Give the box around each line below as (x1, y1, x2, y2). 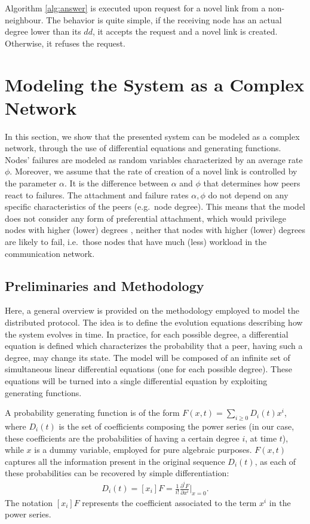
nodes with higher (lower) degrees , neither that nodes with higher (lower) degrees (5, 223, 306, 236)
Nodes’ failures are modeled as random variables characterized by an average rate (5, 153, 303, 166)
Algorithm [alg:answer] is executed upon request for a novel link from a (5, 2, 266, 14)
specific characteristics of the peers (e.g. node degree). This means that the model (5, 200, 306, 213)
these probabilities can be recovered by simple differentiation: (5, 467, 229, 479)
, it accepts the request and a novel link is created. (92, 25, 278, 38)
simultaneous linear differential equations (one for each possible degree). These (5, 363, 292, 375)
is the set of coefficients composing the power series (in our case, (59, 419, 294, 432)
